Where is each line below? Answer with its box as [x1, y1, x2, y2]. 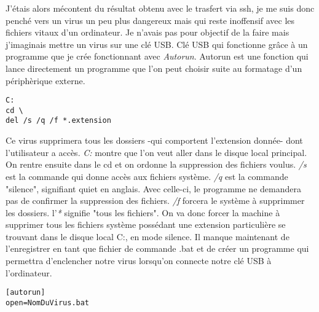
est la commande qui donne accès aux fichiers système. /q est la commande [6, 170, 288, 182]
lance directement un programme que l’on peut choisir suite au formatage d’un [6, 61, 302, 74]
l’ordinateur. [6, 266, 52, 279]
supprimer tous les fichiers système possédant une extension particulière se [6, 218, 286, 231]
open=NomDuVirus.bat [6, 298, 90, 307]
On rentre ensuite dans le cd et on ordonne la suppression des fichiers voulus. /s [6, 158, 307, 171]
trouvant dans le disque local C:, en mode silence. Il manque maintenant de [6, 230, 289, 243]
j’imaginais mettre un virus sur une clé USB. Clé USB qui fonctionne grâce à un [6, 37, 308, 50]
